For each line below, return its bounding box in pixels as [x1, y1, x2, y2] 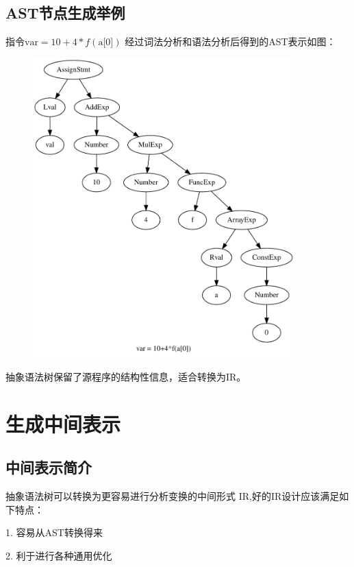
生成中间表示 [5, 409, 121, 437]
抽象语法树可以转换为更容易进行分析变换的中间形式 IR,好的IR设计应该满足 [5, 489, 340, 503]
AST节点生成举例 [5, 2, 125, 23]
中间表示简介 [5, 457, 92, 478]
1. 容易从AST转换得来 [5, 525, 103, 540]
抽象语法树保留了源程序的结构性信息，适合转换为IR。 [5, 369, 246, 383]
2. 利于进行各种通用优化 [5, 548, 112, 562]
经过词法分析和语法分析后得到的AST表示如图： [125, 34, 336, 49]
